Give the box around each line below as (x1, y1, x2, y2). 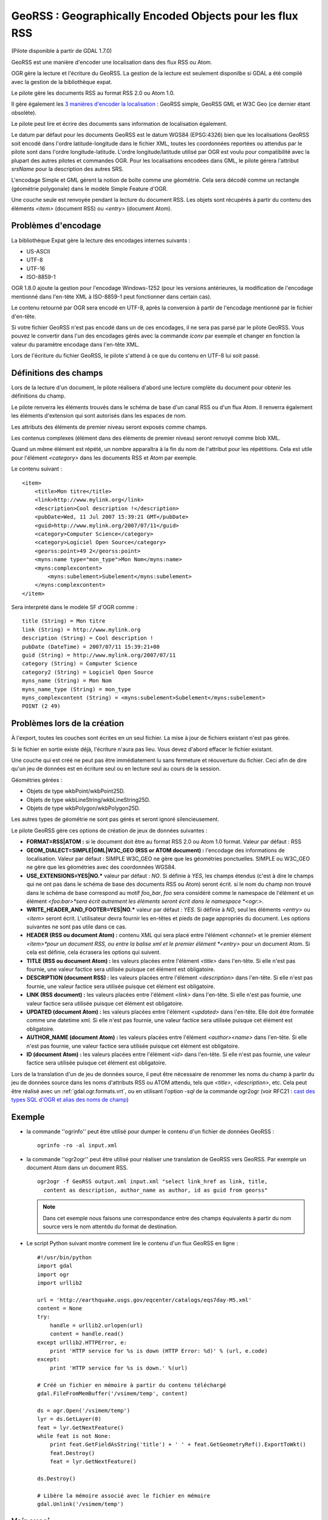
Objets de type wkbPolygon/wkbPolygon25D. (26, 804, 140, 812)
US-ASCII (26, 247, 50, 255)
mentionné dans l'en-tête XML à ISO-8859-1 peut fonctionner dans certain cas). (11, 292, 212, 300)
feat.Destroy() (49, 1449, 95, 1456)
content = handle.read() (49, 1330, 124, 1338)
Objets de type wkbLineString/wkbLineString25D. (26, 796, 151, 803)
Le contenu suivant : (11, 465, 63, 472)
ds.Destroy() (37, 1475, 76, 1482)
